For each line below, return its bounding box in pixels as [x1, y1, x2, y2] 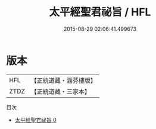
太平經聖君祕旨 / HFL [49, 5, 151, 19]
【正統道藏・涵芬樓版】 [30, 76, 97, 85]
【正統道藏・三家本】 [30, 87, 91, 95]
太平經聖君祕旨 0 [14, 116, 57, 123]
